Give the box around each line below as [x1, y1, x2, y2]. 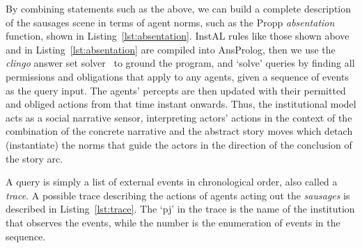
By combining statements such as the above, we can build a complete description [6, 1, 352, 15]
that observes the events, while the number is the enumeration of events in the [6, 215, 340, 229]
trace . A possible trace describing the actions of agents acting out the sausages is [6, 188, 350, 202]
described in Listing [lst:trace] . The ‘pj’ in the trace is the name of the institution [6, 201, 355, 216]
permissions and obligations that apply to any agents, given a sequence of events [6, 69, 349, 83]
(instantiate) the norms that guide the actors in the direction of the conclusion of [6, 137, 352, 151]
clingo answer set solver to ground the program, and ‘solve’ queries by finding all [6, 56, 355, 70]
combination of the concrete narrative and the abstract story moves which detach [6, 124, 353, 138]
